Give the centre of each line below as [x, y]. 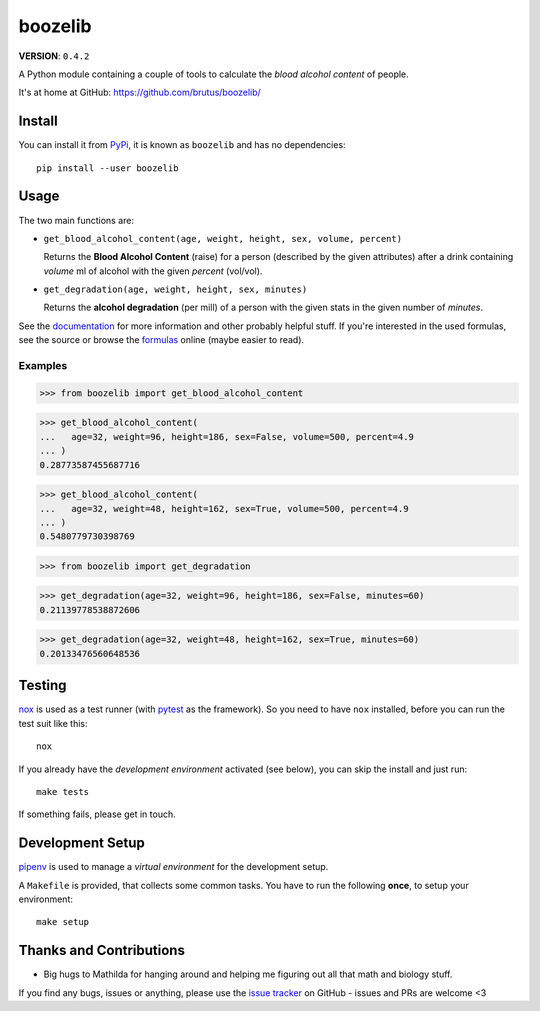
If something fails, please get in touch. [97, 814]
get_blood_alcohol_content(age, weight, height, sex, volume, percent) [223, 238]
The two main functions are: [76, 220]
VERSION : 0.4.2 [54, 56]
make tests [63, 791]
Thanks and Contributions [101, 950]
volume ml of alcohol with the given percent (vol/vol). [153, 271]
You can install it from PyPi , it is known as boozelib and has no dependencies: [182, 145]
